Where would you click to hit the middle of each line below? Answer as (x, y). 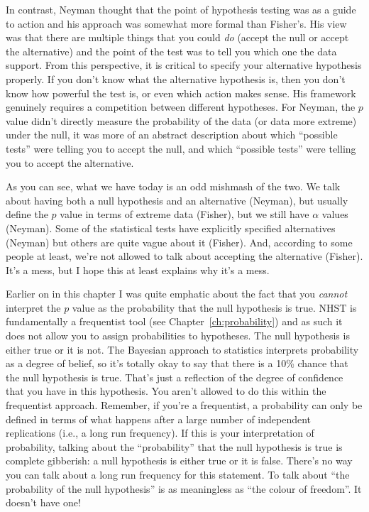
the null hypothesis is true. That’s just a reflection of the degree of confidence (175, 377)
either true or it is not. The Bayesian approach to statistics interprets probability (182, 349)
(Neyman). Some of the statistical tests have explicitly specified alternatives (171, 228)
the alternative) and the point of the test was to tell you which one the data (171, 51)
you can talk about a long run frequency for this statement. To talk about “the (178, 474)
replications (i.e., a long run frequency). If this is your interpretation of (160, 433)
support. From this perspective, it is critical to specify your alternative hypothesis (184, 65)
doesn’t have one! (43, 502)
